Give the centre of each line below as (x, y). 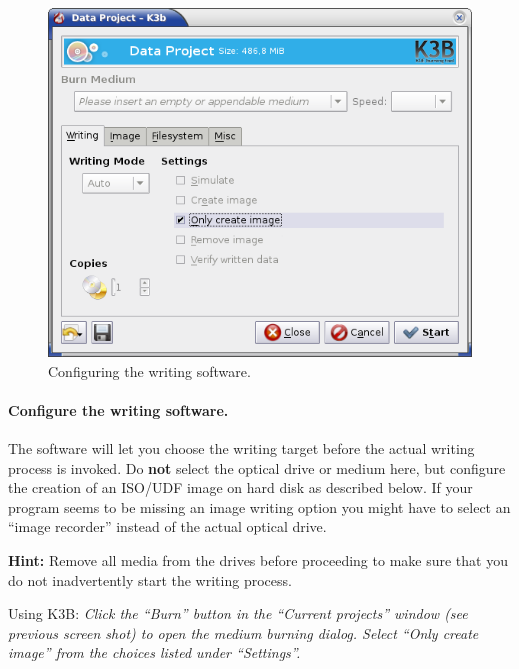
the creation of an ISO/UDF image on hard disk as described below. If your (240, 487)
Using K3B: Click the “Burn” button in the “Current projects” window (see (238, 613)
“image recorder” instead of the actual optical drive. (167, 526)
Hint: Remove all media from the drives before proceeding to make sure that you (258, 560)
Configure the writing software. (118, 409)
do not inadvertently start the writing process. (150, 579)
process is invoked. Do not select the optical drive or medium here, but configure (257, 467)
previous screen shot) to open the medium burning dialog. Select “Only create (243, 632)
